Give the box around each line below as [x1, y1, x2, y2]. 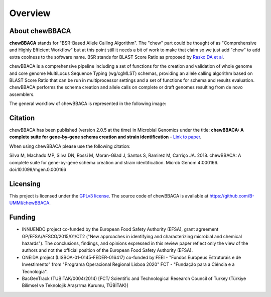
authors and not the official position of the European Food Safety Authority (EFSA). [22, 247, 193, 253]
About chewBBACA [9, 27, 71, 35]
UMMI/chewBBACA [9, 200, 50, 206]
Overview [9, 8, 51, 19]
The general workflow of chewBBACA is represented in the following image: [9, 101, 167, 107]
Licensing [9, 179, 41, 188]
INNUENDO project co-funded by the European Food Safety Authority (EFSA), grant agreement [22, 226, 219, 232]
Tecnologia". [22, 268, 48, 274]
